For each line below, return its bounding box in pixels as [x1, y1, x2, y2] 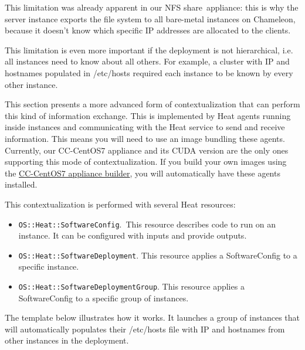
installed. [5, 178, 38, 191]
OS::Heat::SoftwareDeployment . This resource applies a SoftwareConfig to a [18, 249, 297, 261]
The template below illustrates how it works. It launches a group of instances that [5, 311, 300, 324]
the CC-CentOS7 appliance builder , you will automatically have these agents [5, 166, 280, 179]
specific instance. [18, 260, 79, 273]
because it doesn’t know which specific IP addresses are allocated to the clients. [5, 24, 291, 36]
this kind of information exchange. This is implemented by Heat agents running [5, 109, 291, 121]
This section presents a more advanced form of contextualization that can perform [5, 98, 300, 110]
